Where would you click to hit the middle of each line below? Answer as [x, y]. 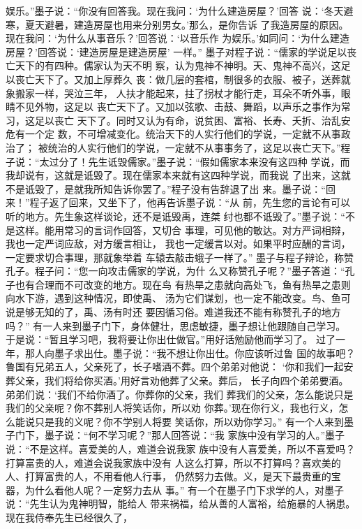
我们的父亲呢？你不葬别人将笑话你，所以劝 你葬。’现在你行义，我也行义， [172, 408]
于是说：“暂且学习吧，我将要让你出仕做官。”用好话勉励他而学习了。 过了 [171, 339]
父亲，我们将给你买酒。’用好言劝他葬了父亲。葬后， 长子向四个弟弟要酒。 [182, 381]
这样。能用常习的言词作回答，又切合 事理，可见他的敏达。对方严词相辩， [183, 230]
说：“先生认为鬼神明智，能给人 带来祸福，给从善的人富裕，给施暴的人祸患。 [181, 503]
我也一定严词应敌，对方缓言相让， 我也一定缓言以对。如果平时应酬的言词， [178, 244]
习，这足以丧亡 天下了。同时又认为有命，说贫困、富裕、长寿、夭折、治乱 [173, 120]
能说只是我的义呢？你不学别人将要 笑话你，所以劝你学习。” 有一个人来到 [179, 421]
